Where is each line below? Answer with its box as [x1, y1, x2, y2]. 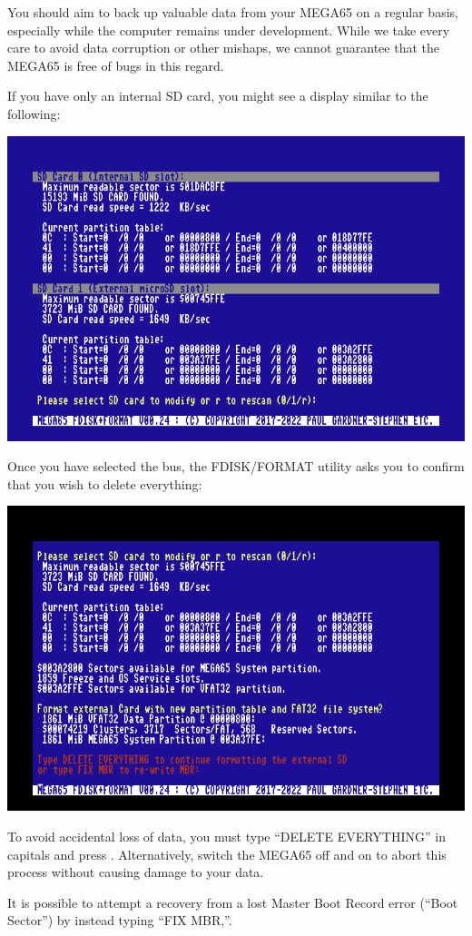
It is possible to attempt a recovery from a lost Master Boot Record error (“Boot [7, 892, 458, 911]
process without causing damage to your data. [7, 862, 264, 882]
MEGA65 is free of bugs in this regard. [7, 55, 224, 74]
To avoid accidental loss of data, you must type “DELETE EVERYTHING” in [7, 826, 446, 845]
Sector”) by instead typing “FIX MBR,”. [7, 911, 232, 930]
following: [7, 103, 61, 123]
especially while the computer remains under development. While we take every [7, 20, 450, 39]
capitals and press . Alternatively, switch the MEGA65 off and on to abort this [7, 844, 447, 863]
